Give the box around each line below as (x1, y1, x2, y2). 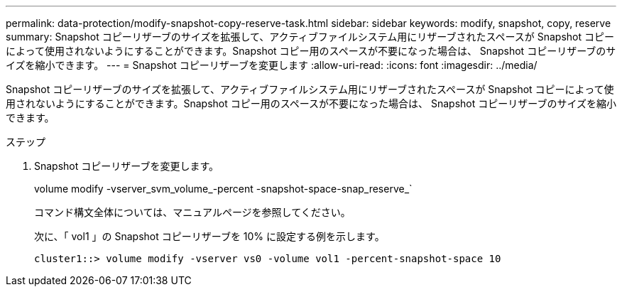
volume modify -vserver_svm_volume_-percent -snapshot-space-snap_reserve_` (34, 183, 413, 195)
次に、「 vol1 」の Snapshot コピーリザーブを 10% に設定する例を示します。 (34, 230, 385, 242)
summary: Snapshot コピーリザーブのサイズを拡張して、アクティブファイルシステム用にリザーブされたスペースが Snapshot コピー (6, 31, 614, 43)
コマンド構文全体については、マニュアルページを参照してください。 (34, 206, 351, 218)
